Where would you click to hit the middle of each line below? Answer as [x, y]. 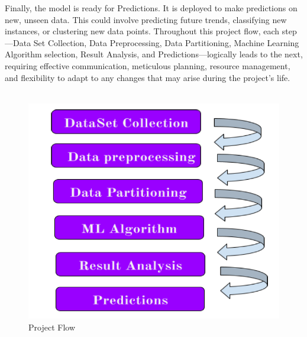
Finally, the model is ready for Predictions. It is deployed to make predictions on [151, 8]
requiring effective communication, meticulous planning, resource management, [148, 65]
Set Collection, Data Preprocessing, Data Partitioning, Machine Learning [166, 42]
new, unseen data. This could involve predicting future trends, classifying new [146, 19]
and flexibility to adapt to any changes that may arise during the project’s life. [148, 77]
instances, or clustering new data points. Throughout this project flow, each [142, 31]
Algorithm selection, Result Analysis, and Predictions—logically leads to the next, [154, 54]
